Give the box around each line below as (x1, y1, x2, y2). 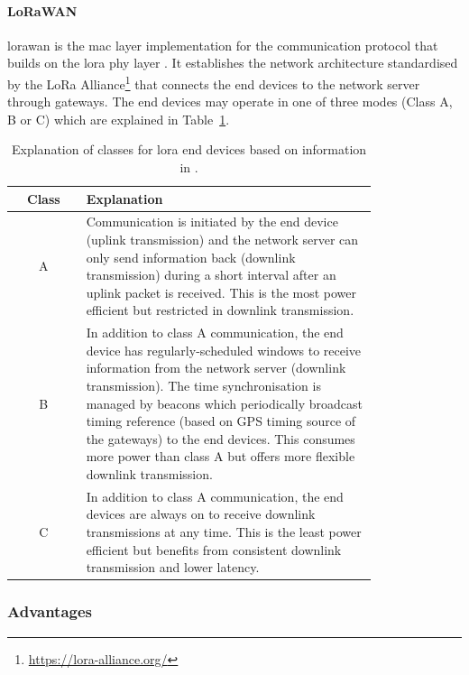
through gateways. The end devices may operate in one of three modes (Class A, (7, 92, 453, 111)
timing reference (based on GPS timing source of (86, 411, 356, 430)
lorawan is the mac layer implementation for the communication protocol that (7, 35, 438, 54)
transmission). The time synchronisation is (86, 376, 321, 395)
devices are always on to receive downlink (86, 504, 316, 523)
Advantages (7, 600, 93, 623)
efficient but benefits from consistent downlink (86, 540, 342, 559)
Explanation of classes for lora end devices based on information (12, 140, 367, 159)
